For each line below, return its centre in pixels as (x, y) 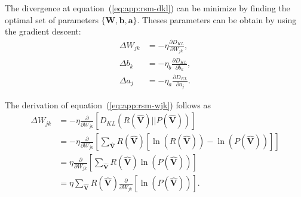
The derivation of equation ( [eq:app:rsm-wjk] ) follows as (108, 104)
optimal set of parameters (52, 19)
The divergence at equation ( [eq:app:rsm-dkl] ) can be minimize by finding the (148, 8)
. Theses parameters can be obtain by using (217, 19)
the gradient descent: (43, 31)
